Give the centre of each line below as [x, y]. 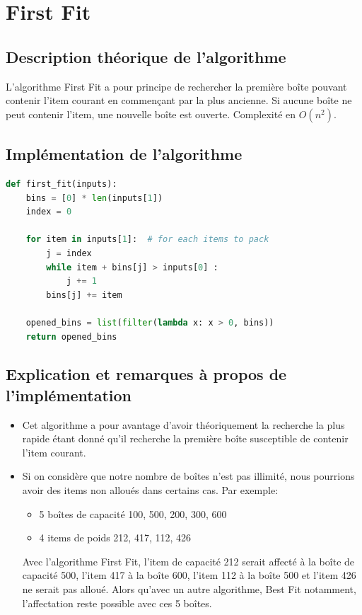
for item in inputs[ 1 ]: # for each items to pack [147, 240]
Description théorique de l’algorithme [146, 56]
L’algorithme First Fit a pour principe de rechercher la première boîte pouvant [176, 86]
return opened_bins [71, 337]
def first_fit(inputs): [62, 184]
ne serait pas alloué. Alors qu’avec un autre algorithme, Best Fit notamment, [189, 589]
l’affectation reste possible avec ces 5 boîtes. [117, 603]
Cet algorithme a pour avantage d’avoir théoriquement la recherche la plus [183, 424]
